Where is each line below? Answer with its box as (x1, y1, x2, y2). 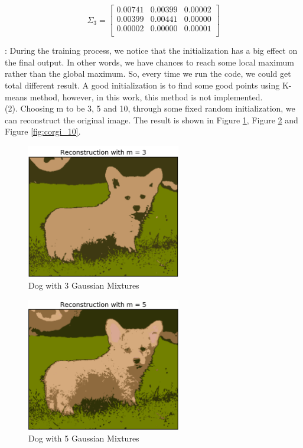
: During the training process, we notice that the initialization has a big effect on (5, 44, 298, 57)
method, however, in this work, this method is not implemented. (30, 90, 263, 103)
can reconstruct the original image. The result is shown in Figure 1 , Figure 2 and (5, 113, 298, 126)
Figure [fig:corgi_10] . (5, 125, 81, 138)
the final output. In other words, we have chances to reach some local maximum (5, 55, 294, 68)
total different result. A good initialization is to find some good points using (5, 79, 280, 91)
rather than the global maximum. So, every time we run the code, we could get (5, 67, 291, 80)
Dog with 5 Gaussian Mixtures (28, 431, 139, 444)
